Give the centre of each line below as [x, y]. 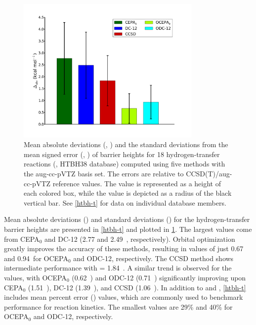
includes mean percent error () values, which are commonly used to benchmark [124, 297]
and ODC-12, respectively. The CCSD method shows [153, 258]
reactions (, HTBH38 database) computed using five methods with [125, 164]
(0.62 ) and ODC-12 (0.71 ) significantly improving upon [159, 277]
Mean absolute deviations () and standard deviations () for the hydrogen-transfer [127, 219]
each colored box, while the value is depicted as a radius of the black [128, 193]
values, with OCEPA [35, 277]
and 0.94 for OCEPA [36, 258]
